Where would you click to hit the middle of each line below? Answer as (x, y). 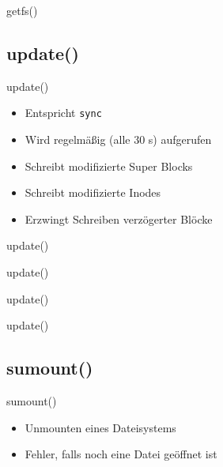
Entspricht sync (63, 113)
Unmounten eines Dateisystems (100, 427)
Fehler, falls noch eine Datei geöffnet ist (121, 454)
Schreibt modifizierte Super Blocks (109, 166)
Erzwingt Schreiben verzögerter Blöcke (119, 218)
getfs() (22, 10)
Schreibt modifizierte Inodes (93, 192)
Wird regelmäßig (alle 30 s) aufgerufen (118, 139)
